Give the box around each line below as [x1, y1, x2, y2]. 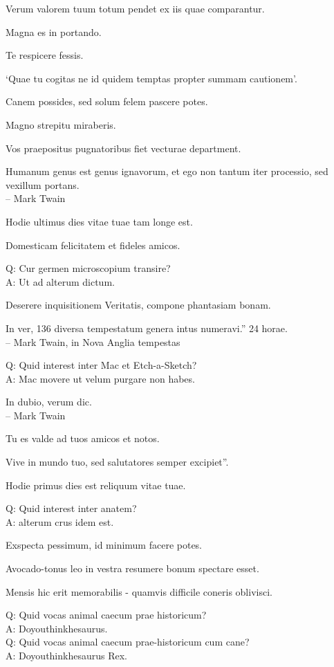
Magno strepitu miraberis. [6, 117, 116, 131]
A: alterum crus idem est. [6, 514, 114, 529]
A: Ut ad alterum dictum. [6, 274, 115, 289]
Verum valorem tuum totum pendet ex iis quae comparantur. [6, 1, 265, 15]
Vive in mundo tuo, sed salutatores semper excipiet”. [6, 455, 229, 469]
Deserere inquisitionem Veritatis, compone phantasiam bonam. [6, 298, 271, 312]
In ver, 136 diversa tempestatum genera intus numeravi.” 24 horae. [6, 320, 288, 335]
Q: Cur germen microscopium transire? [6, 261, 171, 275]
